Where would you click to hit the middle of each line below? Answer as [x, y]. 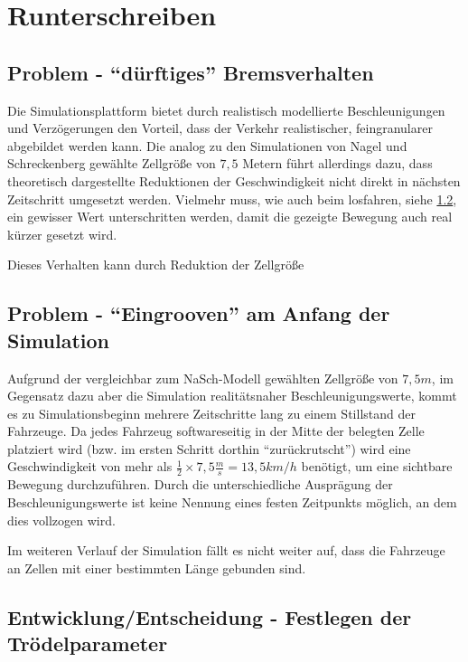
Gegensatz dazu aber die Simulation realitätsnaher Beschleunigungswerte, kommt [232, 396]
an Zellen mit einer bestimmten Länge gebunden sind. [157, 567]
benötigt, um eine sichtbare [377, 466]
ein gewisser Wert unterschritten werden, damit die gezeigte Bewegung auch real [230, 217]
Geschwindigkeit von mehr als [90, 466]
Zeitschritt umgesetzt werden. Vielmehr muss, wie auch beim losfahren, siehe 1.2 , [232, 199]
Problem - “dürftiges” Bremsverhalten [191, 72]
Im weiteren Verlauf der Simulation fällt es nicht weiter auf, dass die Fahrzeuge [226, 550]
